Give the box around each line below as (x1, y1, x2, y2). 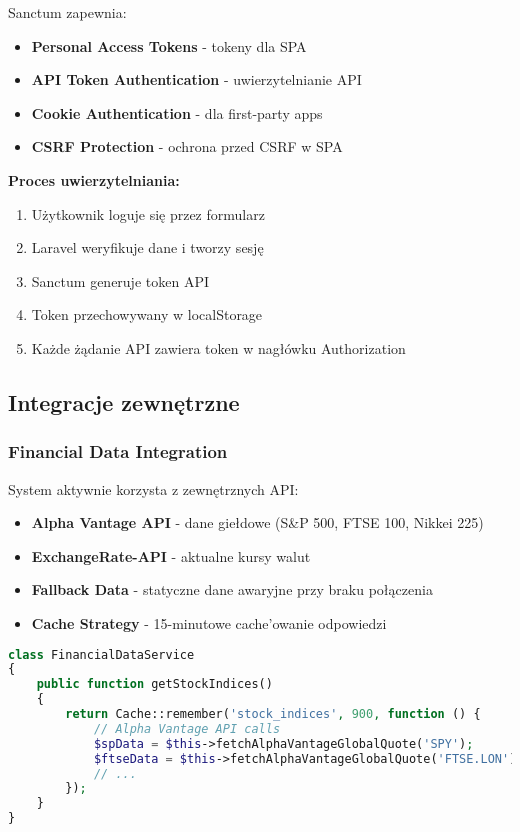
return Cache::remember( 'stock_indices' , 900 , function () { (65, 707, 481, 721)
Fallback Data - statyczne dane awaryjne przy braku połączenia (31, 579, 433, 600)
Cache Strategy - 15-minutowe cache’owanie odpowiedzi (31, 612, 387, 633)
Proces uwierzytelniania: (8, 169, 180, 190)
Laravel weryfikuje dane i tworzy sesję (31, 237, 264, 258)
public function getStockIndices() (36, 677, 273, 692)
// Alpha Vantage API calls (93, 721, 281, 736)
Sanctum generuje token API (31, 270, 209, 291)
